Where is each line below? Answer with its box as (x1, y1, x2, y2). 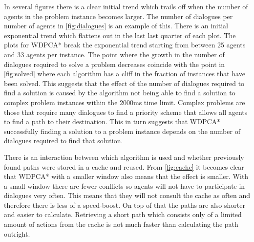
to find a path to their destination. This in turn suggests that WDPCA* (4, 116, 221, 127)
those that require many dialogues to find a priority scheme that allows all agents (4, 107, 248, 117)
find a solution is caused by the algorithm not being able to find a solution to (4, 88, 235, 98)
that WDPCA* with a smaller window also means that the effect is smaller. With (4, 171, 249, 181)
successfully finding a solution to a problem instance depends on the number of (4, 126, 240, 136)
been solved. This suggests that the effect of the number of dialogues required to (4, 78, 245, 88)
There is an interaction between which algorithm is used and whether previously (4, 152, 244, 162)
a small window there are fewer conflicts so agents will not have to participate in (4, 180, 245, 191)
